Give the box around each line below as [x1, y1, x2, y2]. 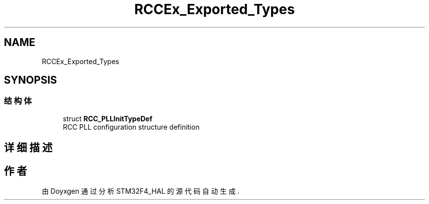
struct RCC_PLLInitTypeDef [63, 114, 153, 123]
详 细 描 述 [4, 141, 52, 154]
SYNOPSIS [4, 74, 57, 87]
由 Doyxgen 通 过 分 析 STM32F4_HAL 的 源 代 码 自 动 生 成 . [42, 187, 239, 196]
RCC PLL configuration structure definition [63, 122, 200, 131]
